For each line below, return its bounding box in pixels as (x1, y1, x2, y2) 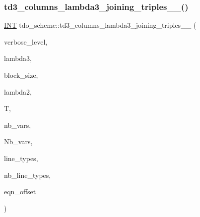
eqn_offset (4, 186, 36, 197)
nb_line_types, (4, 169, 51, 180)
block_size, (4, 70, 38, 80)
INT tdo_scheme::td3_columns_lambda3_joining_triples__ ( (4, 20, 197, 30)
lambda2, (4, 86, 32, 97)
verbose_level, (4, 36, 48, 47)
